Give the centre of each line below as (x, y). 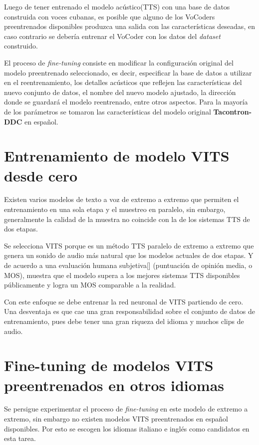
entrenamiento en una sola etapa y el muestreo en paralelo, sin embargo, (115, 209)
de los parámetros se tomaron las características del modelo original (108, 111)
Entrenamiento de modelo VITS (117, 156)
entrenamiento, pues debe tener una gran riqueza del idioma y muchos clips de (124, 321)
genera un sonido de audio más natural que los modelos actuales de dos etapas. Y (129, 255)
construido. (21, 46)
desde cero (41, 175)
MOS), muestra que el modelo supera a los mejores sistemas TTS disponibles (122, 275)
